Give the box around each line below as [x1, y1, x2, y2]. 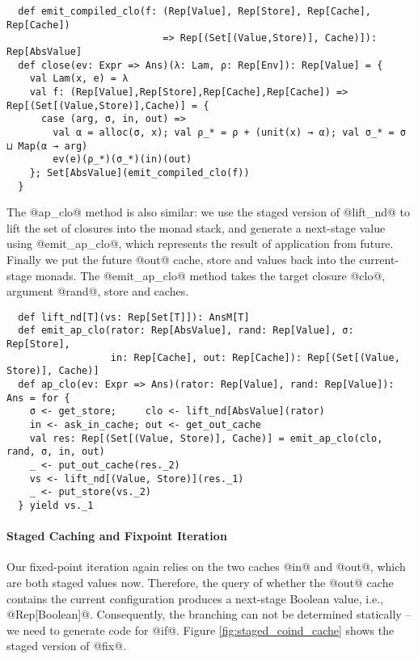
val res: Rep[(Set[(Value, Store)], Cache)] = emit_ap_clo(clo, [29, 432, 383, 444]
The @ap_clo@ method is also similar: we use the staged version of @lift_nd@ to [6, 204, 411, 220]
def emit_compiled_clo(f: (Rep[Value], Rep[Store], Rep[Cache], [18, 6, 372, 17]
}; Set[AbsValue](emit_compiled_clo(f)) [29, 166, 250, 178]
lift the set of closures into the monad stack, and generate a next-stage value [6, 219, 386, 236]
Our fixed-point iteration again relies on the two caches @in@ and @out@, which [6, 558, 406, 575]
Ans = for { [6, 392, 70, 404]
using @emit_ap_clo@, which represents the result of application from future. [6, 235, 394, 252]
